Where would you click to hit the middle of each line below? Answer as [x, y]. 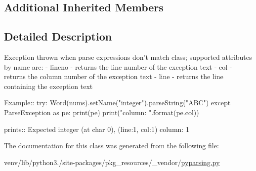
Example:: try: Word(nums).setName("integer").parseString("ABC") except [117, 103]
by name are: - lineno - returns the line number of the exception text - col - [118, 66]
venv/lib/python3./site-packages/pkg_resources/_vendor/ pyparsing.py [112, 162]
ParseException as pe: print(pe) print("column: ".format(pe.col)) [102, 112]
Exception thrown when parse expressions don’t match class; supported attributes [128, 57]
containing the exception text [48, 86]
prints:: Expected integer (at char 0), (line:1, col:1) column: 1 [97, 129]
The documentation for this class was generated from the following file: [111, 146]
